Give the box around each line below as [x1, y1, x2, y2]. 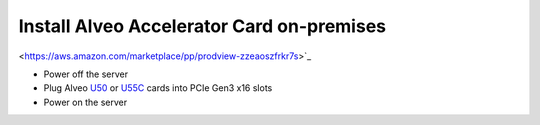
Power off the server [43, 68, 129, 80]
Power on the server [43, 96, 128, 108]
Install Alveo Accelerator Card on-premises [18, 15, 387, 37]
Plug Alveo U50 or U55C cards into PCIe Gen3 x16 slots [43, 82, 273, 94]
